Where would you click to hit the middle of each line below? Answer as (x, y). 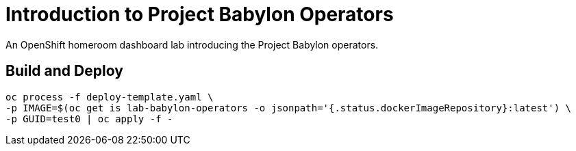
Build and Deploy (64, 71)
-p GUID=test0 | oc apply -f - (89, 119)
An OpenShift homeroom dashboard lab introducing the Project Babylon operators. (192, 44)
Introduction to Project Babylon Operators (200, 14)
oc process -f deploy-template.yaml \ (110, 97)
